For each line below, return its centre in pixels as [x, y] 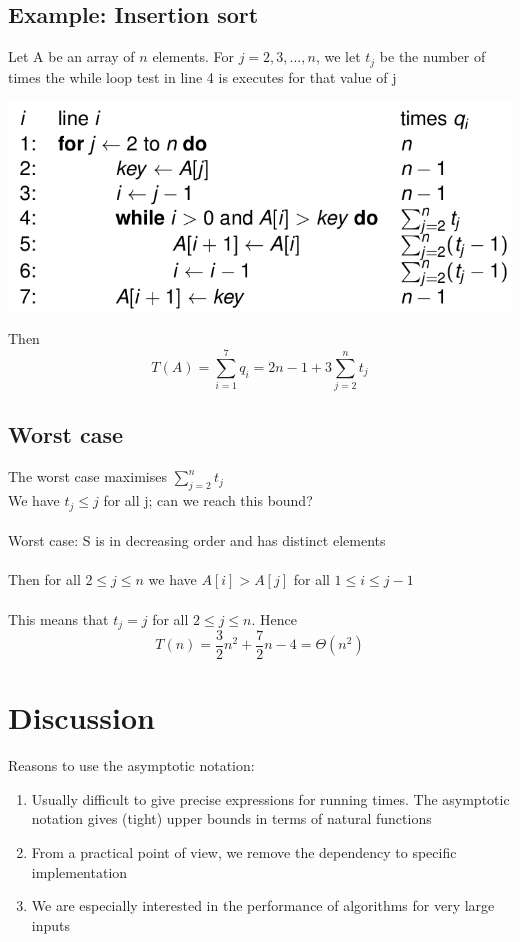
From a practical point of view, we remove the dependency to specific [244, 851]
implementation [79, 871]
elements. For [193, 56]
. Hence [274, 618]
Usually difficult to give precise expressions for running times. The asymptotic [270, 798]
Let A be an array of [71, 56]
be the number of [432, 56]
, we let [338, 56]
